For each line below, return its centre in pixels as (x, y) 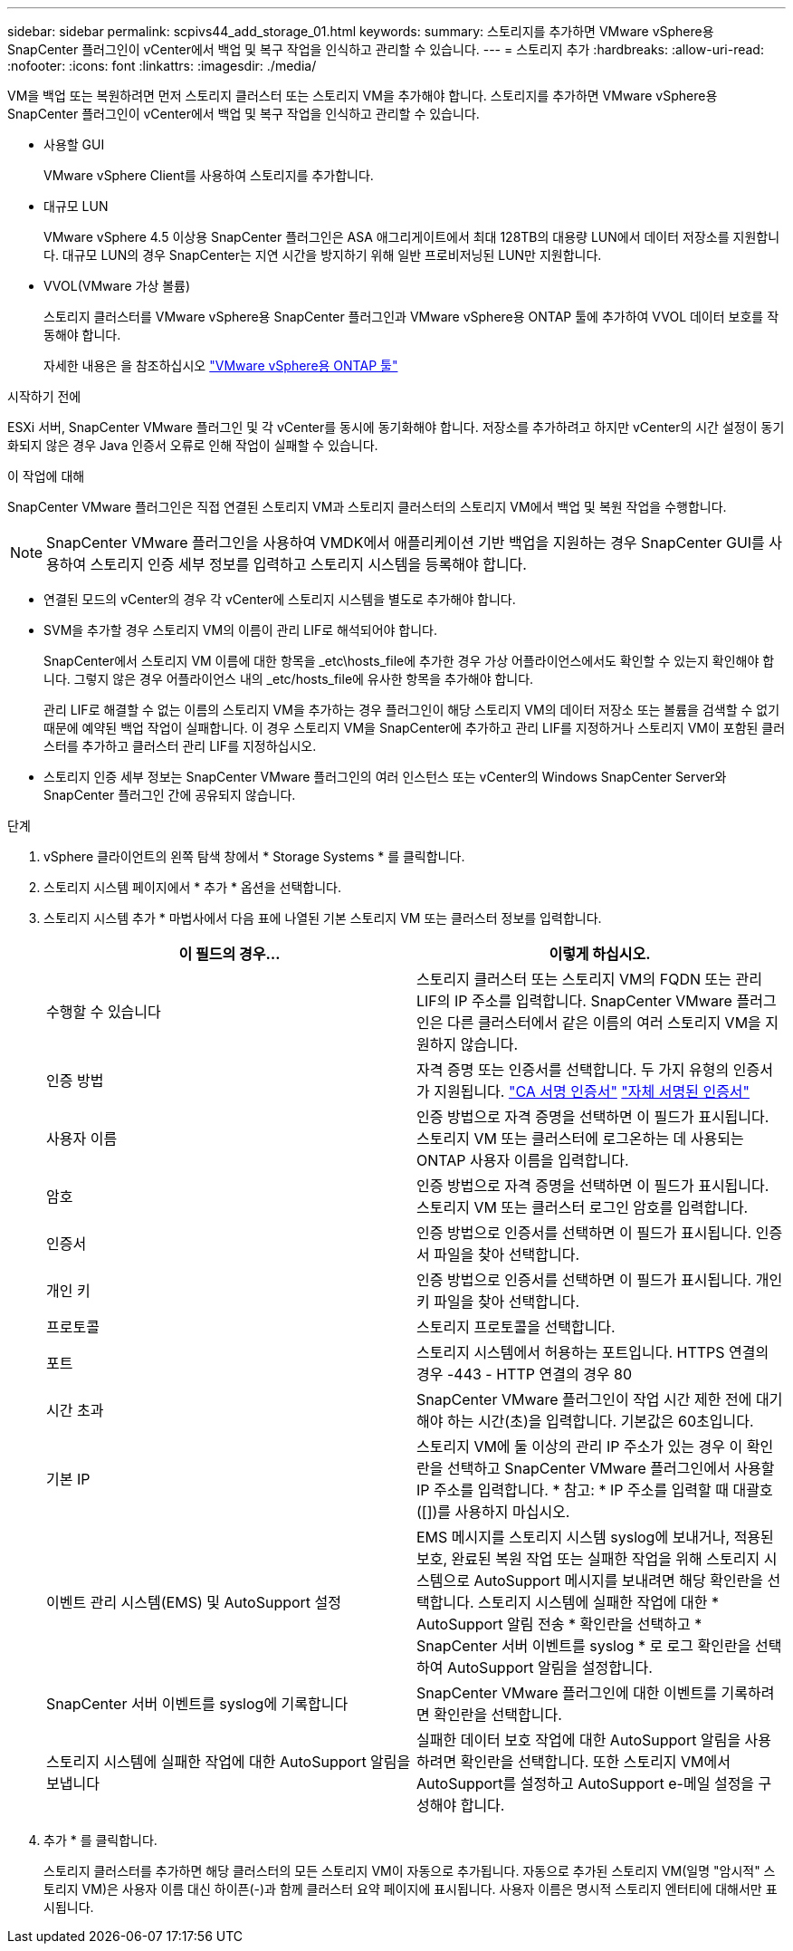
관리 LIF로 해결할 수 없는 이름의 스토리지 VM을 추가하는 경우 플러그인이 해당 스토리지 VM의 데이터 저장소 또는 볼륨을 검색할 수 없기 (412, 710)
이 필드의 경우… (229, 954)
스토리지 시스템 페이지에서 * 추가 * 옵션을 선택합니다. (192, 887)
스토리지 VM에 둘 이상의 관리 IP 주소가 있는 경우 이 (580, 1446)
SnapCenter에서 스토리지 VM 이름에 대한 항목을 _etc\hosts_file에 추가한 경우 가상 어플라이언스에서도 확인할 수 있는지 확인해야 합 (409, 661)
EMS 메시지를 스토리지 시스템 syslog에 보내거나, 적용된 (595, 1537)
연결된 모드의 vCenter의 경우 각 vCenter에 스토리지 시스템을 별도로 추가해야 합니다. (280, 599)
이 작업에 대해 (46, 476)
